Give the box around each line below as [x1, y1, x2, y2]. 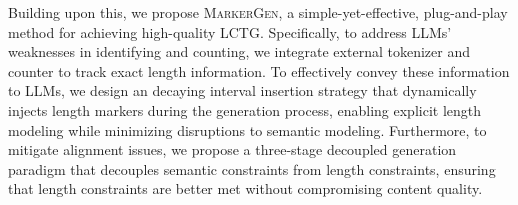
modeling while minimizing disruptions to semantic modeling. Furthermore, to [8, 119, 487, 140]
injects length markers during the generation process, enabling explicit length [8, 99, 482, 120]
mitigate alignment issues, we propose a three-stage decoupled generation [8, 139, 457, 160]
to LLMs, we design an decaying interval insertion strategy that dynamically [8, 80, 477, 101]
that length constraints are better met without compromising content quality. [8, 178, 483, 199]
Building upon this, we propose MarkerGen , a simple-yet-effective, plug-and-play [8, 2, 508, 22]
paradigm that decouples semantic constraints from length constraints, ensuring [8, 158, 496, 179]
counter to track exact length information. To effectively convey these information [8, 60, 510, 81]
